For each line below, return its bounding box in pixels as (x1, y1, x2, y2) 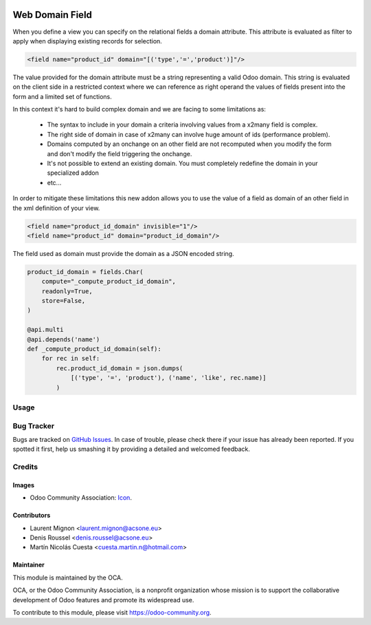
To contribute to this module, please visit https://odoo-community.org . (12, 608, 212, 616)
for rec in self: (41, 354, 100, 363)
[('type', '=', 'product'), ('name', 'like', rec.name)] (70, 374, 267, 382)
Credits (12, 462, 38, 472)
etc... (47, 178, 62, 187)
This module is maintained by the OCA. (12, 573, 123, 582)
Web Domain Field (12, 9, 93, 21)
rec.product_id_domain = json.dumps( (56, 364, 183, 372)
